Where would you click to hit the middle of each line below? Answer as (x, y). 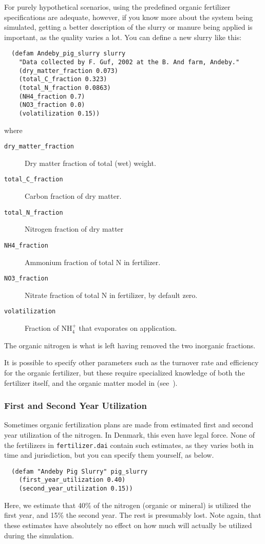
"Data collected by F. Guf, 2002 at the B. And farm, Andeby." (129, 62)
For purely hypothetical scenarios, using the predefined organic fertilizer (117, 7)
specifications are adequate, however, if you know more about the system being (129, 17)
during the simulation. (39, 535)
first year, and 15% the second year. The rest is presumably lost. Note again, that (133, 515)
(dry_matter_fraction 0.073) (68, 71)
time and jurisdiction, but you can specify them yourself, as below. (109, 455)
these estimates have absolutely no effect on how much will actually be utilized (128, 525)
